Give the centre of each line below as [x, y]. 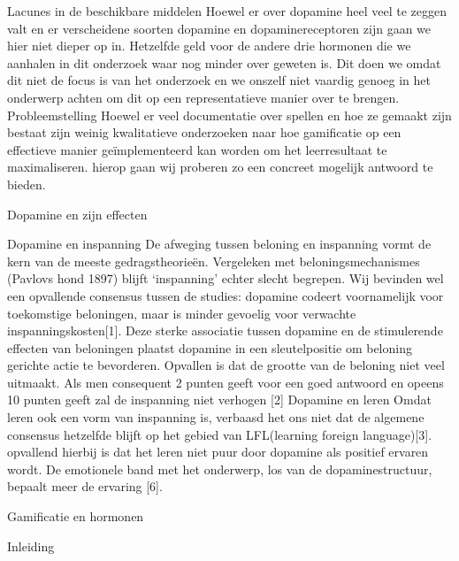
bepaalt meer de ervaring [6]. [85, 486]
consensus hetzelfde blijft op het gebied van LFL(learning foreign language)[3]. [220, 434]
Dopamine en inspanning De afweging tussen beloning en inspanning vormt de [219, 244]
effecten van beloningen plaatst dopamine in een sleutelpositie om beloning [210, 347]
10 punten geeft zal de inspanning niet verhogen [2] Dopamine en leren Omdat [219, 400]
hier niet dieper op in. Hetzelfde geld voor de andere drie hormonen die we [209, 46]
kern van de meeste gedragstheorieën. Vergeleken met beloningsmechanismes [214, 261]
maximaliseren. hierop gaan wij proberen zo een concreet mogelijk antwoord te [220, 167]
